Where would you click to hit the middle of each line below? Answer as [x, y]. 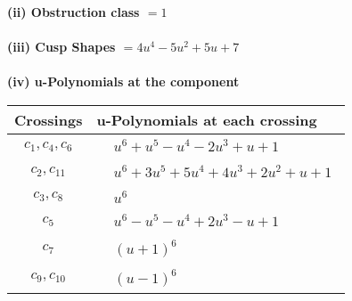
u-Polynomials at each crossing [207, 119]
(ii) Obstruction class [74, 12]
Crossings [49, 119]
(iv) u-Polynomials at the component [123, 81]
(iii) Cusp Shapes [61, 47]
